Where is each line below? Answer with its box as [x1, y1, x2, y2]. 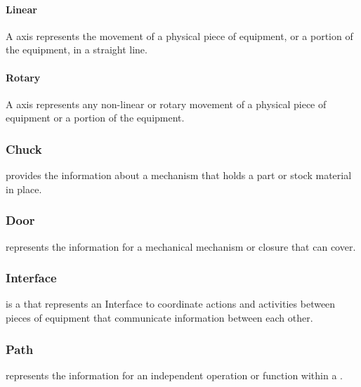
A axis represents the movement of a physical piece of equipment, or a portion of [6, 28, 353, 43]
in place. [6, 181, 42, 196]
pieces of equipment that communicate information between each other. [6, 310, 313, 324]
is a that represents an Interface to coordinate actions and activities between [6, 296, 336, 311]
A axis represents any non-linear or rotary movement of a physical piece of [6, 96, 327, 111]
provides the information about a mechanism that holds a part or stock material [6, 168, 352, 183]
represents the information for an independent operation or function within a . [6, 367, 343, 382]
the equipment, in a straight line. [6, 42, 147, 57]
